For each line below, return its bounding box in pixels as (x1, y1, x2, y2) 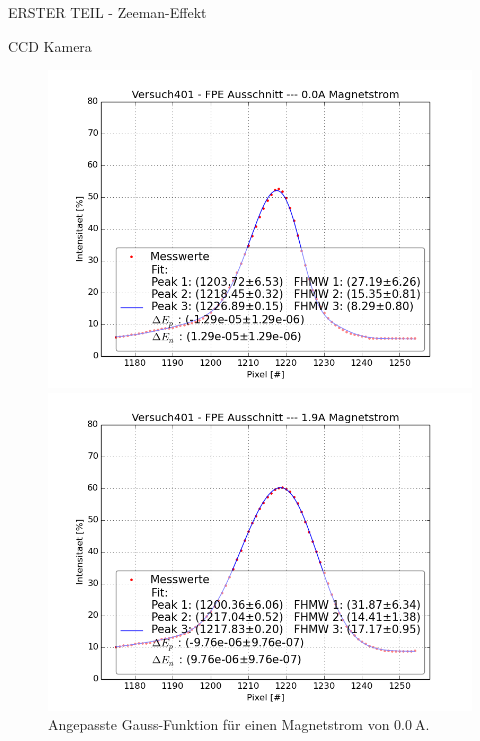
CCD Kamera (8, 35, 92, 56)
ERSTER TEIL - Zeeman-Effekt (8, 2, 207, 22)
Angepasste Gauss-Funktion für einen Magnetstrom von (48, 714, 390, 735)
